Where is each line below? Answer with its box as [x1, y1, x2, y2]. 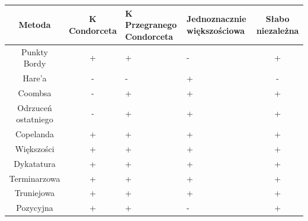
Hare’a [23, 71, 47, 84]
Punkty [21, 45, 48, 58]
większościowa [187, 24, 245, 36]
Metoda [18, 18, 51, 31]
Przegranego [125, 18, 177, 31]
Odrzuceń [17, 101, 52, 113]
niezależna [256, 24, 299, 36]
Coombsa [18, 86, 52, 99]
